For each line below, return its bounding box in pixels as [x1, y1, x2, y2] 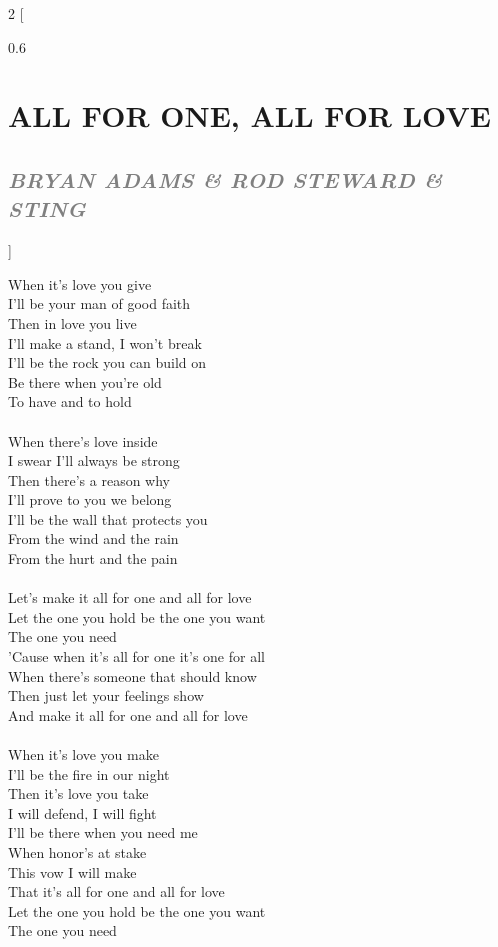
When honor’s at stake [8, 841, 147, 862]
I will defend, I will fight [8, 802, 157, 823]
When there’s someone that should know [8, 665, 257, 686]
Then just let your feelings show [8, 685, 204, 706]
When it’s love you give [8, 273, 152, 294]
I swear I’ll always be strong [8, 450, 180, 471]
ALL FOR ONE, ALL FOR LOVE [8, 95, 491, 136]
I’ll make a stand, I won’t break [8, 332, 202, 353]
